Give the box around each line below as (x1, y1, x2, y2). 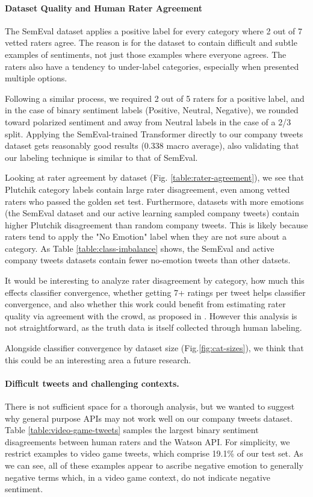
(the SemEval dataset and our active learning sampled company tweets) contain (5, 207, 299, 219)
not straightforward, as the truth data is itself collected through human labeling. (5, 321, 302, 334)
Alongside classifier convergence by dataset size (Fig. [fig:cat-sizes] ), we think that (5, 342, 304, 354)
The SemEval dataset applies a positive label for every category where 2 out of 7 (5, 24, 303, 37)
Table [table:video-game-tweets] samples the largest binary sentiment (5, 424, 259, 436)
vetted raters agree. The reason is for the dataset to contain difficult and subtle (5, 36, 297, 49)
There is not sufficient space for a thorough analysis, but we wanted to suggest (5, 400, 295, 413)
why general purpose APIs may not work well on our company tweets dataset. (5, 411, 293, 424)
